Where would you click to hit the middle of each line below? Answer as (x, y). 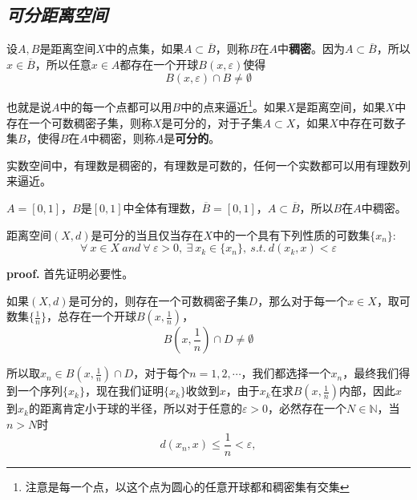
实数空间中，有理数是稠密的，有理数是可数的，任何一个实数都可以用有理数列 (208, 165)
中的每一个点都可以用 (116, 107)
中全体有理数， (162, 208)
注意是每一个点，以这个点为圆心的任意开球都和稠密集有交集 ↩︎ (187, 486)
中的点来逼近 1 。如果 (233, 106)
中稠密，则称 (121, 138)
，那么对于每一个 (303, 300)
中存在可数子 (372, 122)
